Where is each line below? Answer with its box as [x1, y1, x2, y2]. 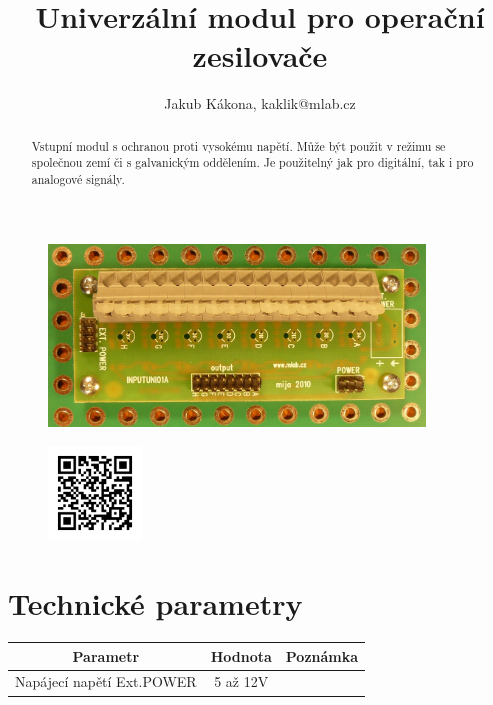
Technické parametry [8, 583, 303, 624]
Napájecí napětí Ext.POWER [15, 671, 197, 692]
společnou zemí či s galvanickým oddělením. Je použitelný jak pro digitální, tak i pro [31, 154, 474, 171]
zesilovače [192, 35, 328, 76]
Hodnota [210, 645, 272, 666]
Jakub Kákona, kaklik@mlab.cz [164, 93, 356, 114]
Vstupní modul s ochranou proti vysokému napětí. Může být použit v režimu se [31, 137, 446, 154]
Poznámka [285, 645, 359, 666]
